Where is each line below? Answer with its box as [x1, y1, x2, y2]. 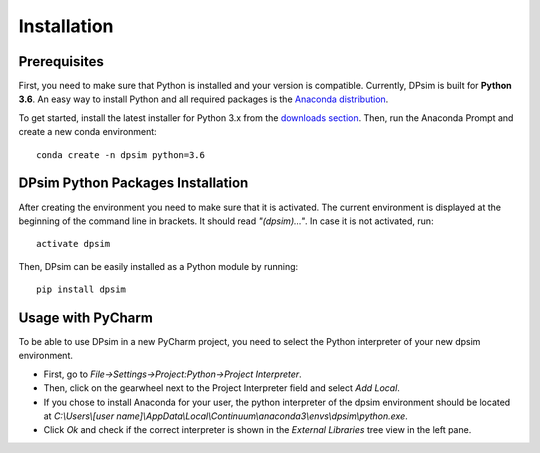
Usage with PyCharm [18, 309, 154, 326]
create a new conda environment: [18, 126, 157, 138]
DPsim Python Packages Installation [18, 175, 249, 192]
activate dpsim [36, 238, 111, 250]
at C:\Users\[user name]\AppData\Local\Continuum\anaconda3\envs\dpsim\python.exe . [43, 410, 409, 422]
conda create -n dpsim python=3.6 [36, 149, 205, 160]
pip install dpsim [36, 284, 127, 295]
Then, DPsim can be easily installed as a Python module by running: [18, 260, 299, 272]
